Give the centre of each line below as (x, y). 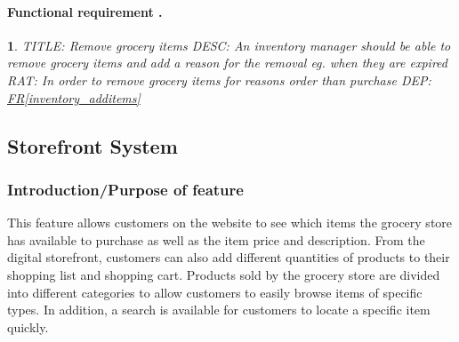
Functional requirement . (85, 11)
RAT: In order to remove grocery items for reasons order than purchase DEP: (219, 80)
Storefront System (93, 145)
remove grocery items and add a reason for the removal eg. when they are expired (227, 63)
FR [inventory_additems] (74, 97)
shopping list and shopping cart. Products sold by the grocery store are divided (224, 274)
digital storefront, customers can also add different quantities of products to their (229, 257)
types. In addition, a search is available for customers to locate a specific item (219, 310)
